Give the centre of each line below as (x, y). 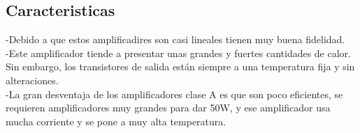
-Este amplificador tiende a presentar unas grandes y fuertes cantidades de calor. (178, 53)
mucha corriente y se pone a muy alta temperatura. (116, 121)
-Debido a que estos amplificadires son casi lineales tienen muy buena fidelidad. (175, 39)
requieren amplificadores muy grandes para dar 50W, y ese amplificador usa (168, 108)
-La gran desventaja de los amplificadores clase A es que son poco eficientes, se (174, 94)
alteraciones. (32, 80)
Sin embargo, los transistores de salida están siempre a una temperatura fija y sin (180, 66)
